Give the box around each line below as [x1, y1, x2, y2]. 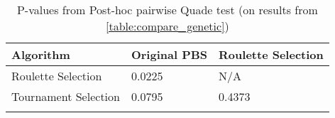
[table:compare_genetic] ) [105, 18, 229, 34]
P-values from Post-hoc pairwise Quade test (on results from [16, 1, 318, 18]
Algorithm [11, 46, 70, 63]
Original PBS [131, 46, 208, 63]
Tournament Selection [11, 88, 120, 104]
